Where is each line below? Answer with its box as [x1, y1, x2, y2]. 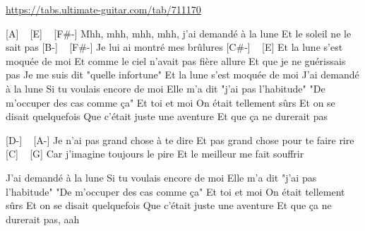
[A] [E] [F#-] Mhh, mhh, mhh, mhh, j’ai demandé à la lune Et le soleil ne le [6, 25, 352, 40]
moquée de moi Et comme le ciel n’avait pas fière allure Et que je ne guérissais [6, 53, 346, 68]
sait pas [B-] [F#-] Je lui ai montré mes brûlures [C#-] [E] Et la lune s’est [6, 40, 343, 54]
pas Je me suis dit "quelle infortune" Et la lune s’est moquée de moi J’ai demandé [6, 67, 359, 82]
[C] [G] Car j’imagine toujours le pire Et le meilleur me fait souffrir [6, 146, 304, 161]
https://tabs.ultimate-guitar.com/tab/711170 [6, 2, 201, 16]
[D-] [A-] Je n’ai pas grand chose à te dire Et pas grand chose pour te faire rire [6, 132, 354, 147]
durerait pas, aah [6, 211, 80, 226]
